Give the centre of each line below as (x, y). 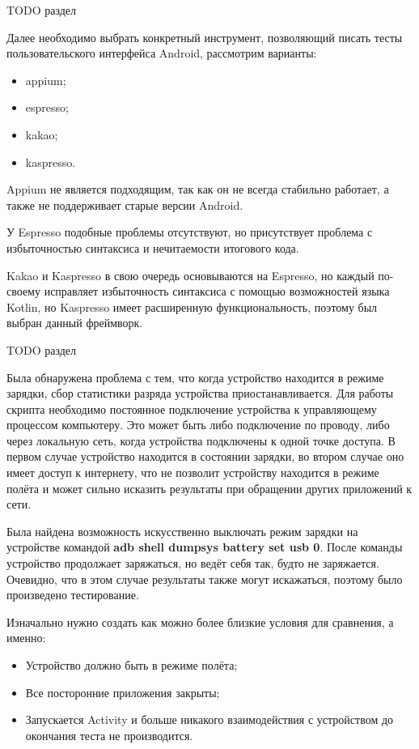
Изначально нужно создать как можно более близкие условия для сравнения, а (200, 621)
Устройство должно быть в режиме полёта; (131, 665)
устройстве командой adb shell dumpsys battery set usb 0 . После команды (205, 547)
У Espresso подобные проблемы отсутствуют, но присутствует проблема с (190, 232)
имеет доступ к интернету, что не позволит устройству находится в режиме (193, 472)
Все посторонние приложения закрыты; (123, 692)
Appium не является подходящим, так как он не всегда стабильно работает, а (198, 189)
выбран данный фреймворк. (75, 323)
